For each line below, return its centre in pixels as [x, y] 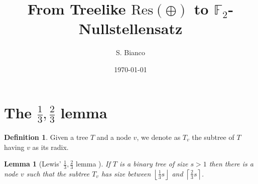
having [14, 147]
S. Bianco [131, 52]
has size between [126, 173]
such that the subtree [58, 173]
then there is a [231, 164]
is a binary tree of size [154, 164]
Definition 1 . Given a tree [46, 137]
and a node [114, 137]
